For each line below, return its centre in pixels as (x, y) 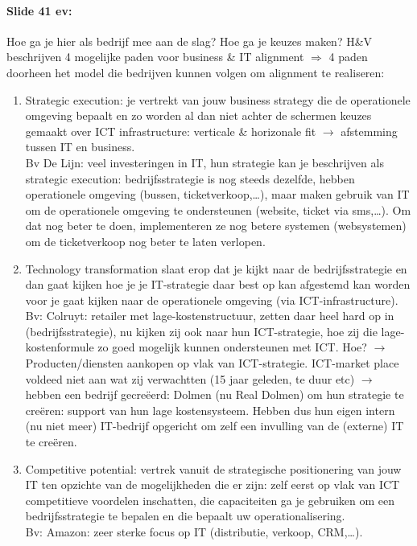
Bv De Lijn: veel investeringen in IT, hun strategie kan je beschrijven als (204, 162)
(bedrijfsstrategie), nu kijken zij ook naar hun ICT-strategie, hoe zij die (201, 331)
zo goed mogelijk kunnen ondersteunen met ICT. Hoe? (232, 347)
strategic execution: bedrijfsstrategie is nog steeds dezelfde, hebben (190, 178)
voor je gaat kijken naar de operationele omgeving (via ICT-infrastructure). (212, 300)
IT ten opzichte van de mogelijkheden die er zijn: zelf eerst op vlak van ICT (213, 484)
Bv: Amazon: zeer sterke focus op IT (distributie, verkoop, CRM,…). (194, 532)
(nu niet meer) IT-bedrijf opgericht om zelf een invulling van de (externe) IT (215, 426)
